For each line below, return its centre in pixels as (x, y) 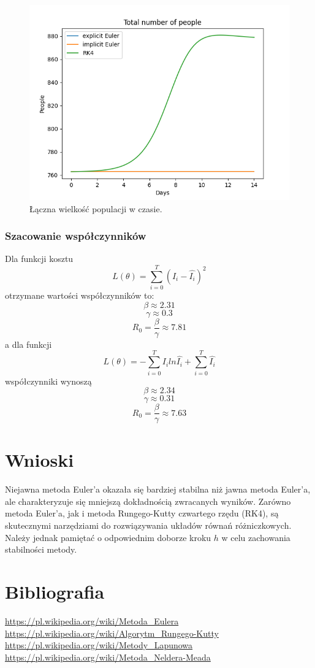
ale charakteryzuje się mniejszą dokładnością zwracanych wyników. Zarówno (148, 501)
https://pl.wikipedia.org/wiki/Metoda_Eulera (92, 620)
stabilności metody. (41, 549)
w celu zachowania (256, 537)
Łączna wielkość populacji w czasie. (96, 208)
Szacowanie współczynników (76, 236)
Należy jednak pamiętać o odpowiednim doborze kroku (108, 537)
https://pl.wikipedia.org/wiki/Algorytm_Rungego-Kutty (112, 633)
